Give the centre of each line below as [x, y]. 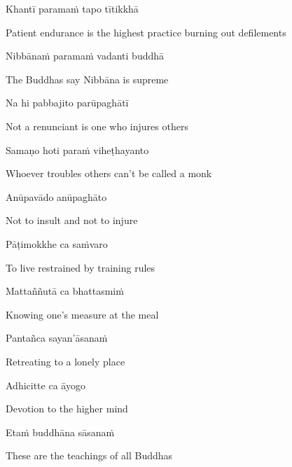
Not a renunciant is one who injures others [97, 126]
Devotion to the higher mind [67, 409]
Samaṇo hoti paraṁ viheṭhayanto [77, 149]
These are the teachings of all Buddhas [89, 455]
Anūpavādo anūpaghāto [56, 196]
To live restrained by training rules [81, 267]
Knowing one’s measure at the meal [82, 314]
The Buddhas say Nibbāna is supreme [87, 79]
